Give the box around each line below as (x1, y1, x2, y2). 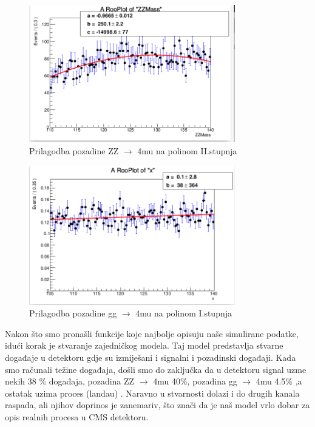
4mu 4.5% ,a (256, 375, 302, 388)
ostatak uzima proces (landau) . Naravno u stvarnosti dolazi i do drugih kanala (5, 386, 300, 399)
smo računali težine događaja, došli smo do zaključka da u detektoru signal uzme (5, 363, 307, 375)
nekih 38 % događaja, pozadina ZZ (5, 375, 135, 388)
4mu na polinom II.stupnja (137, 145, 237, 157)
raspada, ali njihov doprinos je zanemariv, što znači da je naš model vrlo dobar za (5, 398, 310, 411)
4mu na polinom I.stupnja (135, 307, 232, 319)
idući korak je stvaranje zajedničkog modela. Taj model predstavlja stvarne (5, 339, 283, 352)
